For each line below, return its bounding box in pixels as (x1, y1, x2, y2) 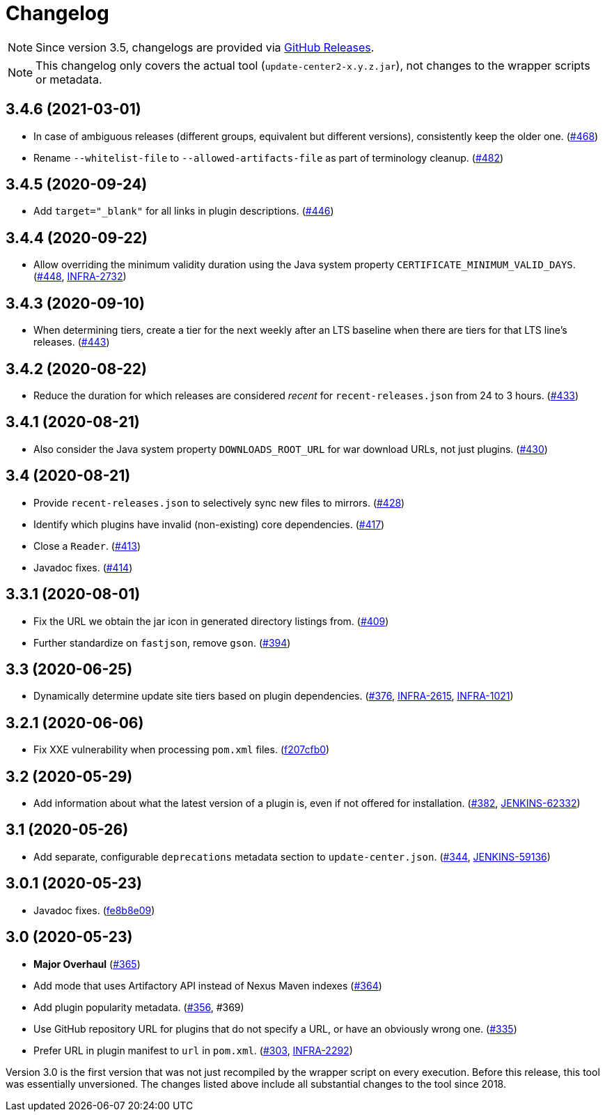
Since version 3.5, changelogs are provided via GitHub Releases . (36, 40, 375, 54)
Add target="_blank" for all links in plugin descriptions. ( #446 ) (33, 205, 334, 217)
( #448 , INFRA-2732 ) (33, 270, 127, 283)
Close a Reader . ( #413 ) (33, 539, 141, 552)
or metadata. (36, 72, 102, 86)
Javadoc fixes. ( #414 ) (33, 561, 133, 573)
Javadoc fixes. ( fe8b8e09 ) (33, 904, 155, 916)
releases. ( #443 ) (33, 336, 110, 348)
